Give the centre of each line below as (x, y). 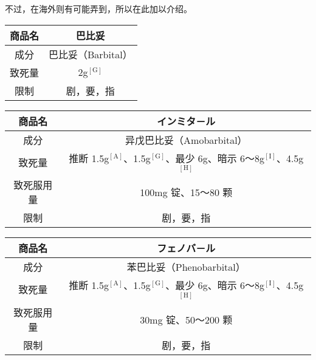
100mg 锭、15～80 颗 (186, 192)
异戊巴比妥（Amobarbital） (186, 140)
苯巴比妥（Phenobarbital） (186, 267)
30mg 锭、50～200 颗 (186, 319)
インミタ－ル (186, 121)
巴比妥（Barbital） (91, 54)
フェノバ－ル (186, 248)
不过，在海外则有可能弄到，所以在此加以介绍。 (98, 8)
